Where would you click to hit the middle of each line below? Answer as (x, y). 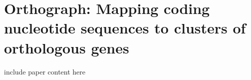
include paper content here (45, 71)
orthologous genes (67, 47)
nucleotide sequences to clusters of (125, 28)
